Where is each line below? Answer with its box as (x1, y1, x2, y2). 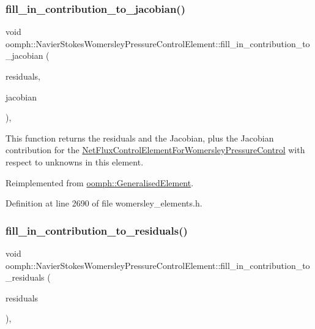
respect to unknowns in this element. (6, 155, 144, 168)
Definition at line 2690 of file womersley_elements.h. (6, 197, 202, 210)
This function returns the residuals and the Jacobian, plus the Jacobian (6, 131, 274, 144)
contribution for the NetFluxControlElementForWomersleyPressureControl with (6, 143, 305, 156)
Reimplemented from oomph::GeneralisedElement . (6, 176, 194, 189)
